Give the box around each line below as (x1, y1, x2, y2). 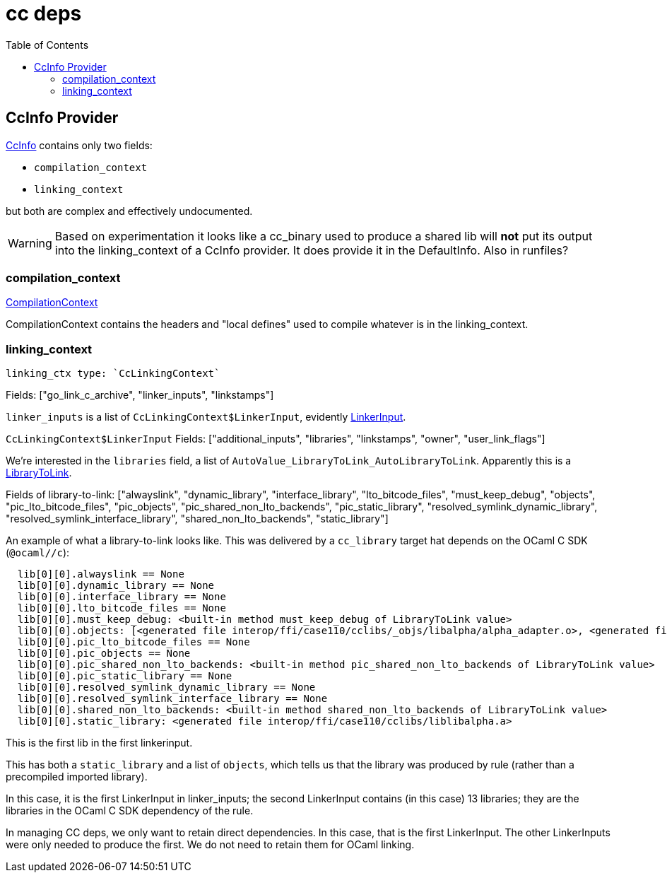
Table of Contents (6, 38, 89, 51)
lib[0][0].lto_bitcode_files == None (17, 602, 226, 614)
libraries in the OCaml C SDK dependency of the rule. (6, 804, 254, 817)
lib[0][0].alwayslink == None (17, 568, 184, 580)
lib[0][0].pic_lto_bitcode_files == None (17, 636, 250, 648)
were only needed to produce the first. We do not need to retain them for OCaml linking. (6, 838, 415, 851)
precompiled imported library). (6, 771, 148, 783)
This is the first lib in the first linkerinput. (6, 737, 193, 749)
